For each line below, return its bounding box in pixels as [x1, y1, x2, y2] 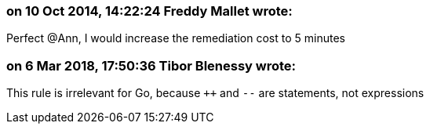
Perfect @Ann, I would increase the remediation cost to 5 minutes [6, 31, 345, 45]
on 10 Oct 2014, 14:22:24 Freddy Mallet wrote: [6, 3, 293, 19]
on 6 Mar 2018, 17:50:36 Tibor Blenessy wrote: [6, 57, 297, 74]
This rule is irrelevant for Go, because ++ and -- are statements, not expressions [6, 86, 425, 100]
